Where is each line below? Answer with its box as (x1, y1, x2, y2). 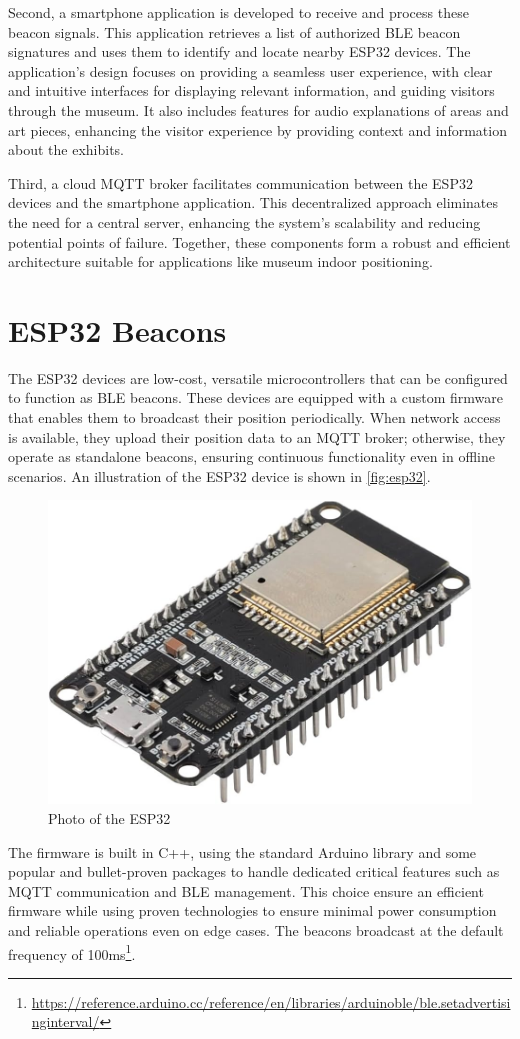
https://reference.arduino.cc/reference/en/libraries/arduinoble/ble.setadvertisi (31, 991, 511, 1012)
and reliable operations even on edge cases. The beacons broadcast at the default (8, 919, 504, 940)
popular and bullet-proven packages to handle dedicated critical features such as (8, 861, 500, 882)
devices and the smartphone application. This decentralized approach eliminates (8, 192, 499, 213)
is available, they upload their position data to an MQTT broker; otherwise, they (8, 426, 506, 447)
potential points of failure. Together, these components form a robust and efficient (8, 231, 511, 252)
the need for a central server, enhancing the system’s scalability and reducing (8, 211, 481, 232)
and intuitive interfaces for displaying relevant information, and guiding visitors (8, 80, 495, 101)
